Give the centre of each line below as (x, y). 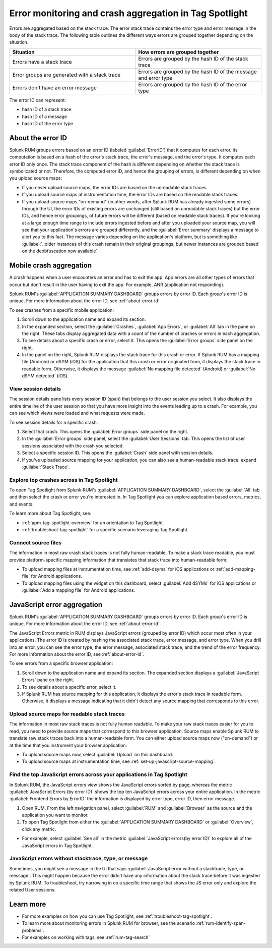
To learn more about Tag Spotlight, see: (50, 513)
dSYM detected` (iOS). (45, 376)
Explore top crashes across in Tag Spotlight (63, 480)
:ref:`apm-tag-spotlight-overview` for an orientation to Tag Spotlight (92, 523)
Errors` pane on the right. (48, 680)
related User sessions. (32, 889)
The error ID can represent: (38, 100)
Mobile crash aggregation (51, 266)
